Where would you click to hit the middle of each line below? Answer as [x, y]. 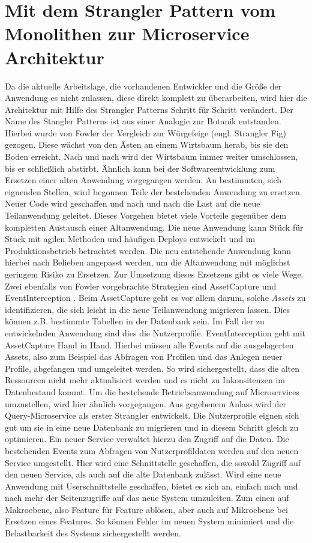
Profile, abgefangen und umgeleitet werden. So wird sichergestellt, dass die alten [152, 368]
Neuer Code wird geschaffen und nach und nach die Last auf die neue [133, 203]
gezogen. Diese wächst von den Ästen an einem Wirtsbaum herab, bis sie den [147, 144]
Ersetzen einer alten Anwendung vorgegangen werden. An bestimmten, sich [143, 180]
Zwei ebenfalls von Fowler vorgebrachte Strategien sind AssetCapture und [141, 286]
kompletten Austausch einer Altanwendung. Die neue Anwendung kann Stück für [154, 227]
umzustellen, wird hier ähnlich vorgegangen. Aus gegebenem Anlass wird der [146, 403]
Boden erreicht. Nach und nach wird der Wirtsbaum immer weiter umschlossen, [151, 156]
